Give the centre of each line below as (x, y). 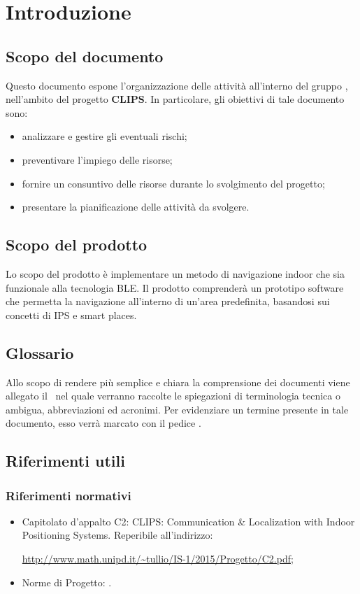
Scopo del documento (85, 56)
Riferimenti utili (65, 461)
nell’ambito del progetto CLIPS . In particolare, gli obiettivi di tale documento (175, 99)
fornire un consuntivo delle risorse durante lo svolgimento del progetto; (173, 183)
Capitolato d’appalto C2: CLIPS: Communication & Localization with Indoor (188, 521)
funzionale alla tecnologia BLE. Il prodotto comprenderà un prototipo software (175, 287)
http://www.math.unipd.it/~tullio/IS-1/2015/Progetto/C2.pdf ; (158, 559)
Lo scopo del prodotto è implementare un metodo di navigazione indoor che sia (175, 273)
